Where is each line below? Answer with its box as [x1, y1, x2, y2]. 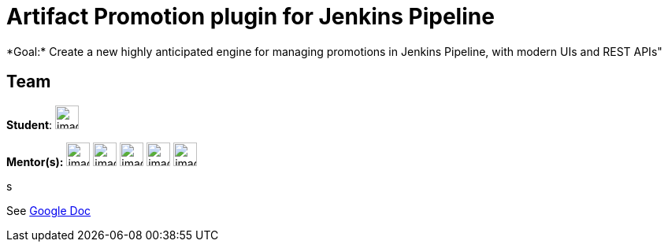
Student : [6, 117, 53, 131]
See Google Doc [6, 203, 91, 217]
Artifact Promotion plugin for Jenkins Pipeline [6, 3, 495, 30]
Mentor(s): [6, 154, 64, 168]
